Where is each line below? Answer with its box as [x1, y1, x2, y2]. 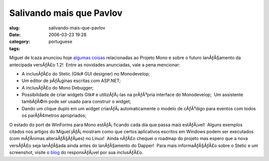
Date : [9, 31, 21, 37]
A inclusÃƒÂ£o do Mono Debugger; [21, 84, 94, 90]
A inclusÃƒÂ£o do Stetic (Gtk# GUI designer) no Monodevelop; [21, 71, 150, 77]
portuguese [48, 39, 72, 45]
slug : [9, 25, 20, 31]
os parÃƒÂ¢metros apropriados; [21, 112, 87, 119]
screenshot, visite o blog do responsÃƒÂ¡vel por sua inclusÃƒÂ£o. [9, 150, 143, 156]
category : [9, 39, 30, 45]
